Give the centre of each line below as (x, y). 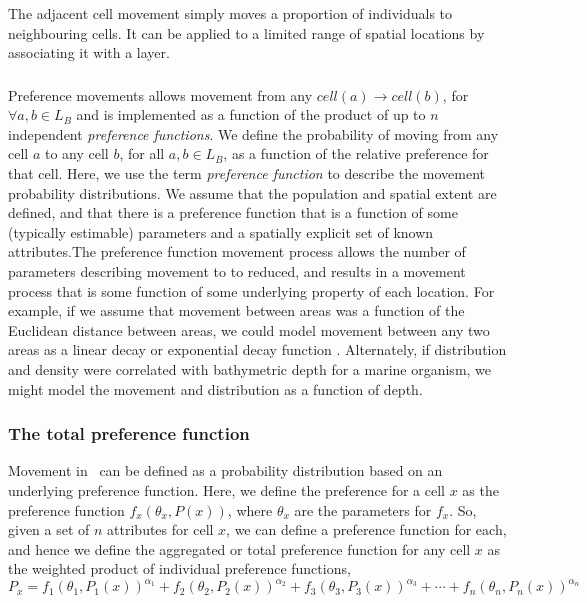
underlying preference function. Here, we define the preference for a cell (226, 490)
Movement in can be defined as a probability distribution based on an (225, 470)
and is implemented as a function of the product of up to (251, 114)
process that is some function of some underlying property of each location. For (251, 290)
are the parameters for (363, 509)
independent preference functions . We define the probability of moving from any (253, 133)
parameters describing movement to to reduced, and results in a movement (237, 271)
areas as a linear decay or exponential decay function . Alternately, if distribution (257, 349)
